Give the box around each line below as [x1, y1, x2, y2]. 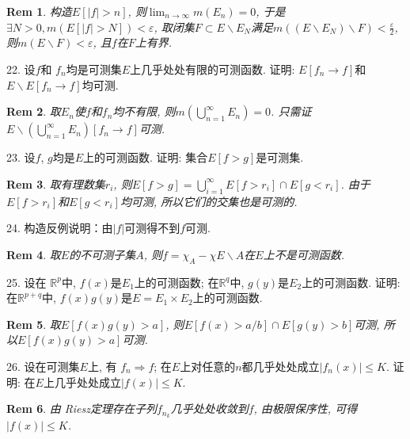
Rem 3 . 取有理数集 [6, 175, 105, 192]
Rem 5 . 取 [6, 315, 61, 332]
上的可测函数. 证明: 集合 [83, 149, 208, 166]
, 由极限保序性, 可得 [253, 400, 358, 417]
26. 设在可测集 [6, 357, 80, 374]
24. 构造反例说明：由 [6, 219, 113, 236]
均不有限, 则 [112, 103, 176, 120]
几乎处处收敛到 [170, 400, 249, 417]
